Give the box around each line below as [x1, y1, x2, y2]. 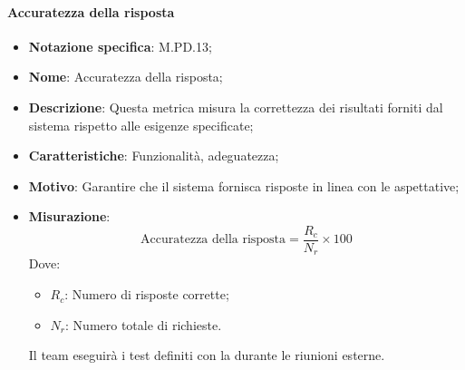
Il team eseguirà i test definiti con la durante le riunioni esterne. [28, 346, 385, 365]
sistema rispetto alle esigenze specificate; [28, 115, 254, 134]
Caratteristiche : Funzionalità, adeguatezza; [28, 146, 279, 165]
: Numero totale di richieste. [65, 315, 222, 334]
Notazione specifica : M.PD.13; [28, 36, 212, 55]
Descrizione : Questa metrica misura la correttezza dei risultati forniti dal [28, 97, 443, 116]
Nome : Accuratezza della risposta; [28, 67, 223, 86]
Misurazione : [28, 207, 111, 226]
